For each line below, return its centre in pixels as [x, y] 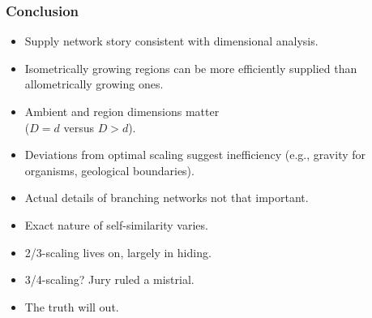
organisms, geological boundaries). [109, 170]
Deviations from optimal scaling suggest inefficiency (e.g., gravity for [195, 155]
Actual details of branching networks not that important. [167, 198]
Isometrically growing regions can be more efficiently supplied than [191, 68]
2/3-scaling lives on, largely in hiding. [118, 252]
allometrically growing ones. [94, 84]
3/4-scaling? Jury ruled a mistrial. [109, 279]
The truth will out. [72, 306]
